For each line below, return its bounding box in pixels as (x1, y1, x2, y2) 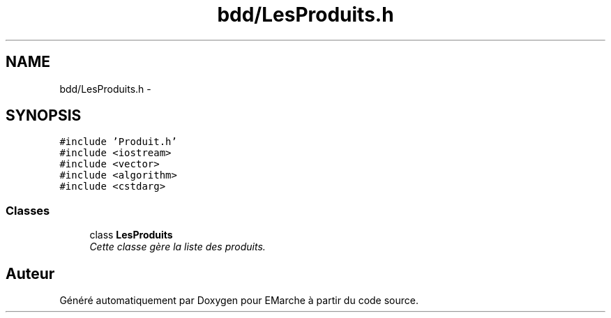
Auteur (6, 264, 55, 282)
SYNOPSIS (6, 107, 82, 125)
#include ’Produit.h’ (59, 136, 177, 148)
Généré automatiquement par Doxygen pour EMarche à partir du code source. (59, 294, 418, 307)
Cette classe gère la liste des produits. (89, 241, 266, 253)
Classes (6, 203, 50, 218)
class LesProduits (89, 229, 173, 241)
